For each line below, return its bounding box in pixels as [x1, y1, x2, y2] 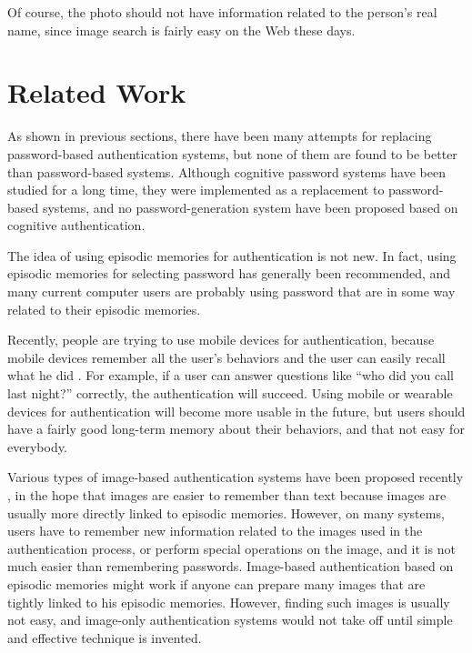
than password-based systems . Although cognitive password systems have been [7, 162, 446, 181]
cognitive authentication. [7, 216, 146, 235]
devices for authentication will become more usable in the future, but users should [7, 401, 466, 420]
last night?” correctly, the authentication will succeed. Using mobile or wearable [7, 384, 453, 403]
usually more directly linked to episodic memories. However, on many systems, [7, 503, 445, 522]
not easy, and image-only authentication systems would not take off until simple [7, 610, 453, 629]
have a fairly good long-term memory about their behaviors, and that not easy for [7, 419, 465, 438]
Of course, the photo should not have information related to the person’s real [7, 3, 437, 21]
